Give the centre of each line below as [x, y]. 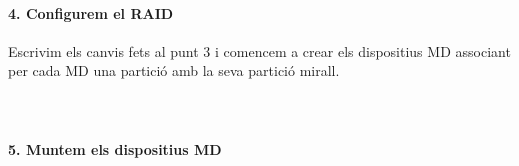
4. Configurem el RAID [91, 12]
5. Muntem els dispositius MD [115, 148]
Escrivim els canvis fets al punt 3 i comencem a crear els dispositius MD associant [259, 50]
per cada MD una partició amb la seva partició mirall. [174, 70]
